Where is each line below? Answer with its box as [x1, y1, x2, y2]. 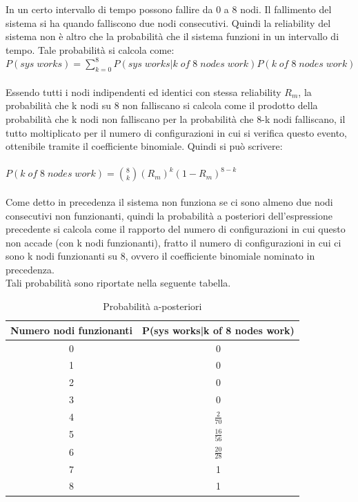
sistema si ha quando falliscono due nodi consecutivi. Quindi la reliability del [6, 15, 331, 30]
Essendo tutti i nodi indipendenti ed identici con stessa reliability [6, 84, 281, 99]
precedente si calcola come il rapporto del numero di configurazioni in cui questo [6, 222, 346, 236]
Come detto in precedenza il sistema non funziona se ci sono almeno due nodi [6, 194, 333, 209]
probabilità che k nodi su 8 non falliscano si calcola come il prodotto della [6, 98, 318, 113]
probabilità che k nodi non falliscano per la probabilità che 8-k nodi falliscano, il [6, 111, 346, 126]
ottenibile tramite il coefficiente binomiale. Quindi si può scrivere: [6, 139, 283, 153]
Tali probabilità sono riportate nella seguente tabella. [6, 276, 231, 290]
